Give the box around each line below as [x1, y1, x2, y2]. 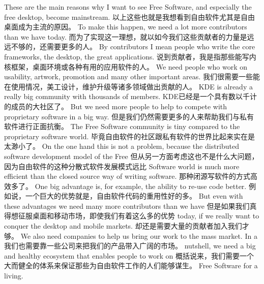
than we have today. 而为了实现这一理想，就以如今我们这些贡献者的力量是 [4, 31, 247, 42]
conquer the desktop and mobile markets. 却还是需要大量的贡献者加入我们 [4, 220, 242, 231]
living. [4, 270, 23, 281]
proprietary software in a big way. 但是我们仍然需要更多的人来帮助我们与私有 [4, 111, 254, 121]
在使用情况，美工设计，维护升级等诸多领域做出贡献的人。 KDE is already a [4, 81, 253, 91]
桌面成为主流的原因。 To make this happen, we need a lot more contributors [4, 21, 247, 32]
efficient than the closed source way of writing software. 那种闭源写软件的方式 [4, 171, 251, 181]
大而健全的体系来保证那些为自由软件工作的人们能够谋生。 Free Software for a [4, 260, 258, 271]
